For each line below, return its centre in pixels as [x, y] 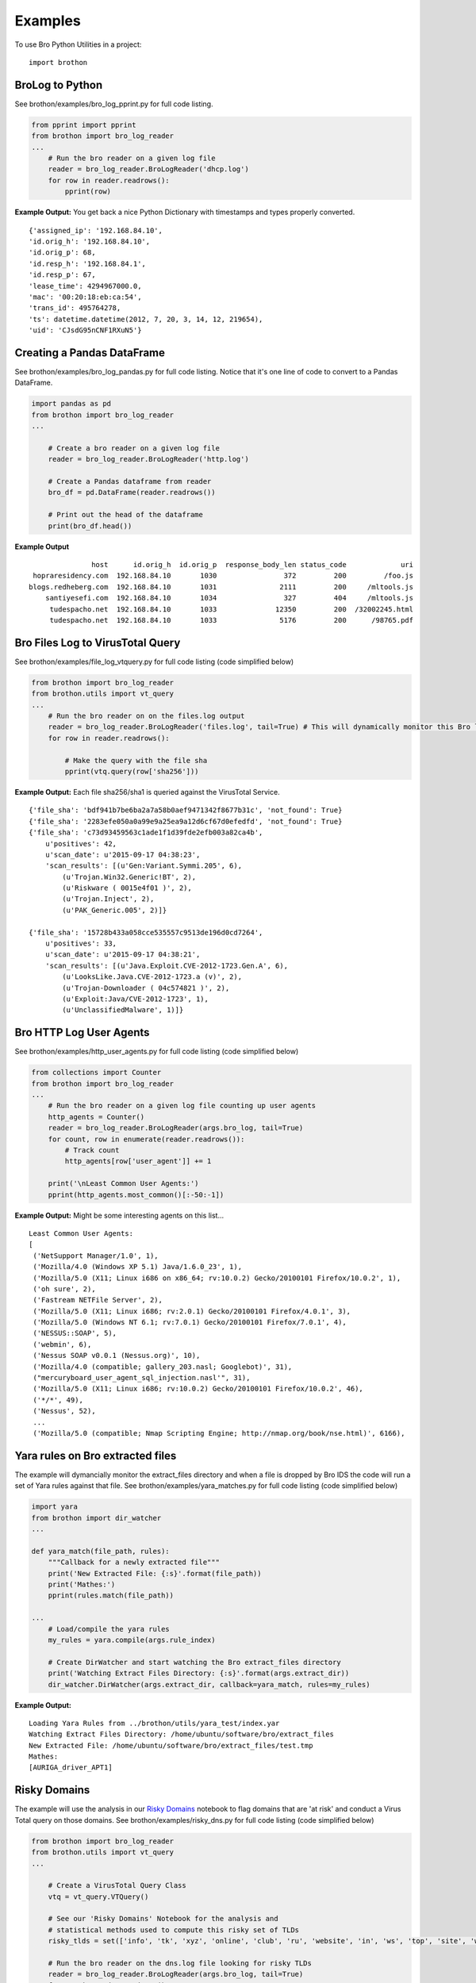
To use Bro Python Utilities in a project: [78, 44]
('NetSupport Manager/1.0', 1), [96, 1256]
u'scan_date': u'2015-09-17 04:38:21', [123, 955]
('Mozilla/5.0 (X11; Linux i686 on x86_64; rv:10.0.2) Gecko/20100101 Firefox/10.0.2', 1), [217, 1278]
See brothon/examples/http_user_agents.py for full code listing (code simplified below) [157, 1052]
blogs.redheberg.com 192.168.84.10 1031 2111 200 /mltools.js [221, 587]
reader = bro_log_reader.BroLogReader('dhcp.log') [148, 169]
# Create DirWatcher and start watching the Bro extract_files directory [194, 1662]
